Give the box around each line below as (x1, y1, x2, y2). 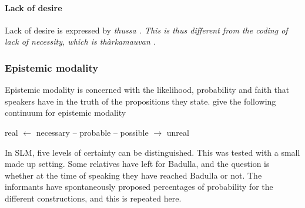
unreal (166, 126, 189, 138)
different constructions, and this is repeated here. (5, 192, 182, 204)
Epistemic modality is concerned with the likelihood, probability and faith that (5, 83, 290, 96)
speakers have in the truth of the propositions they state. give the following (5, 95, 276, 107)
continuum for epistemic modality (5, 106, 126, 119)
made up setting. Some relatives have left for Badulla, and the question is (5, 157, 270, 170)
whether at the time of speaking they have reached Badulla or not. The (5, 169, 262, 181)
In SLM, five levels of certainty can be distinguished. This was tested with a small (5, 146, 300, 158)
